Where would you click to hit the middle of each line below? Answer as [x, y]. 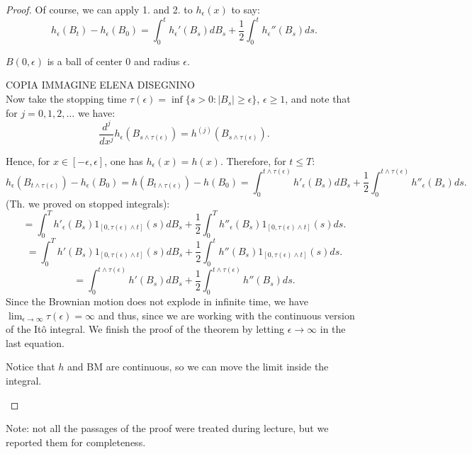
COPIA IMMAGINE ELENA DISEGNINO [100, 85]
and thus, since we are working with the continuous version [226, 315]
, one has [124, 160]
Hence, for [28, 160]
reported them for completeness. [76, 442]
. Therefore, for [253, 160]
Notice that [30, 367]
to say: [246, 9]
